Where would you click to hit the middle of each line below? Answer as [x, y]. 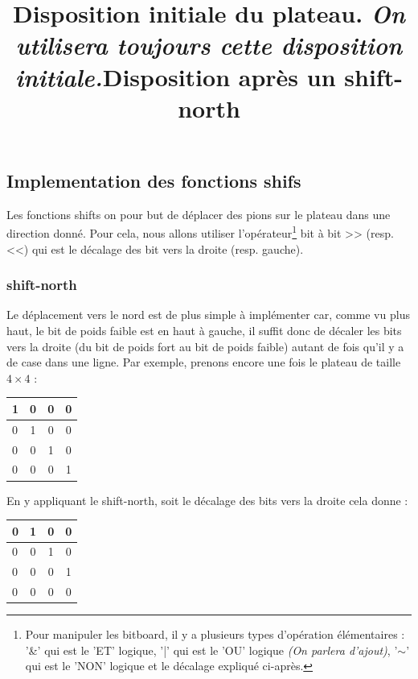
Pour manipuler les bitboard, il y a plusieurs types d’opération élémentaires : [215, 634]
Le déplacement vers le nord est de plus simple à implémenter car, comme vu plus [208, 315]
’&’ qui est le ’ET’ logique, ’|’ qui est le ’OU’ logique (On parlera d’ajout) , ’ [211, 650]
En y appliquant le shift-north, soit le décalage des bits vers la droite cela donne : [207, 500]
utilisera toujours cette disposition [209, 45]
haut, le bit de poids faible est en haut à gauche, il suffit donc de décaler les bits [204, 330]
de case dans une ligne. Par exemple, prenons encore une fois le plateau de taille [204, 362]
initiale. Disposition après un [176, 77]
